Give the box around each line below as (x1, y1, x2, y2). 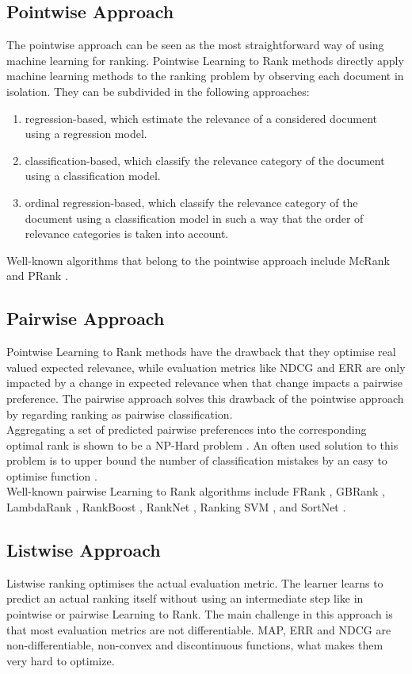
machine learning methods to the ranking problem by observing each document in (6, 67, 404, 84)
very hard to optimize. (6, 652, 115, 668)
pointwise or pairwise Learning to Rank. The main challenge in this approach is (6, 606, 393, 622)
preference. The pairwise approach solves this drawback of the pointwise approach (6, 389, 404, 406)
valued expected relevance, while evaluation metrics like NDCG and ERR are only (6, 358, 406, 375)
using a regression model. (25, 125, 147, 142)
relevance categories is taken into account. (25, 225, 229, 242)
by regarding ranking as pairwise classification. (6, 405, 233, 422)
